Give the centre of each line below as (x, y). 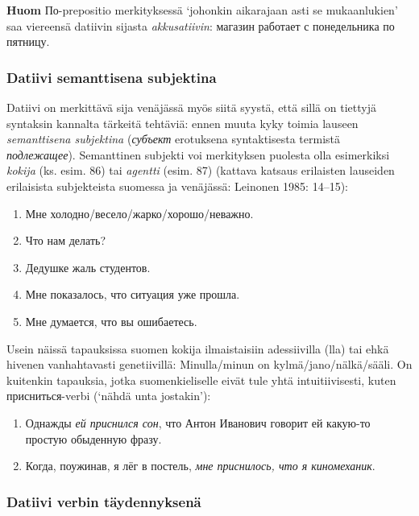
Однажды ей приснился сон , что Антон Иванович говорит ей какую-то (198, 422)
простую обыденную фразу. (93, 438)
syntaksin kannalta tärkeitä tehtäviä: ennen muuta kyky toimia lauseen (183, 123)
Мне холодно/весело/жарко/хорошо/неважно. (139, 213)
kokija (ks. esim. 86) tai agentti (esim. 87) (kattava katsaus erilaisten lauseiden (201, 170)
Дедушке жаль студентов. (88, 267)
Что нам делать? (66, 240)
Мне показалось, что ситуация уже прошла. (133, 294)
